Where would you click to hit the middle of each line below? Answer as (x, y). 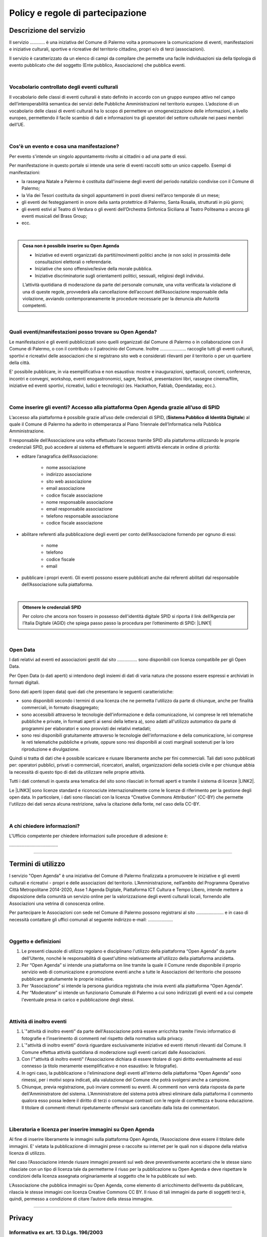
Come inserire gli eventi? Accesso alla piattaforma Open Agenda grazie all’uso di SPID (114, 407)
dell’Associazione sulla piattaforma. (57, 584)
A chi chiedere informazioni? (44, 826)
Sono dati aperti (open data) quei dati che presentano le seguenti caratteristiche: (91, 691)
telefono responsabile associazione (82, 516)
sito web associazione (69, 481)
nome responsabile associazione (80, 502)
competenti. (35, 306)
